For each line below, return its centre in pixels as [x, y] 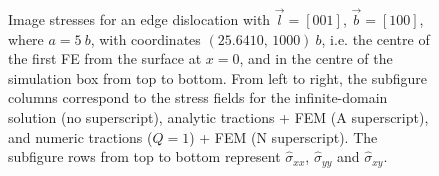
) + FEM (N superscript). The [283, 136]
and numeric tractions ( [80, 136]
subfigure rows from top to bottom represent [144, 156]
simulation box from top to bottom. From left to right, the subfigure [217, 77]
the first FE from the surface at [105, 58]
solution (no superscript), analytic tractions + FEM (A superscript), [218, 116]
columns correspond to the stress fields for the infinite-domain [198, 97]
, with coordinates [145, 38]
